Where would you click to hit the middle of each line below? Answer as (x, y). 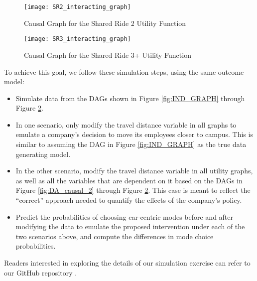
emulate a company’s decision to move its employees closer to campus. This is (134, 134)
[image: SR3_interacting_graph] (77, 39)
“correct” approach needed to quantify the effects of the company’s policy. (129, 200)
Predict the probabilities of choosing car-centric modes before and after (125, 216)
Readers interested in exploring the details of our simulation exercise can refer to (127, 263)
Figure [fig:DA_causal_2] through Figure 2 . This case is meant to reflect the (133, 190)
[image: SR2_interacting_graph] (77, 7)
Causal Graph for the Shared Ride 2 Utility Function (105, 23)
